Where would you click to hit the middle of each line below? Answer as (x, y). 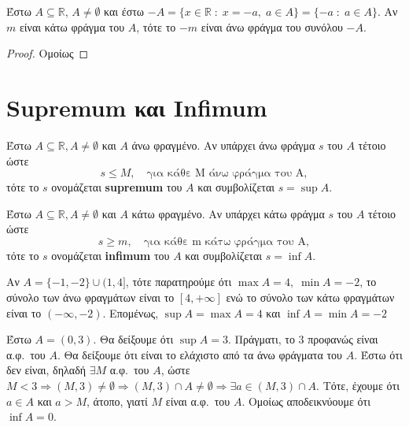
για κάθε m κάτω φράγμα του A (225, 241)
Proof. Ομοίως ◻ (48, 53)
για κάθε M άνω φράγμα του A (225, 174)
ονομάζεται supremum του (117, 187)
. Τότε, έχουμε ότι (358, 386)
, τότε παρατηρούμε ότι (179, 282)
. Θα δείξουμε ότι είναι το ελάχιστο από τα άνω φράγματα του (200, 354)
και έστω (124, 11)
